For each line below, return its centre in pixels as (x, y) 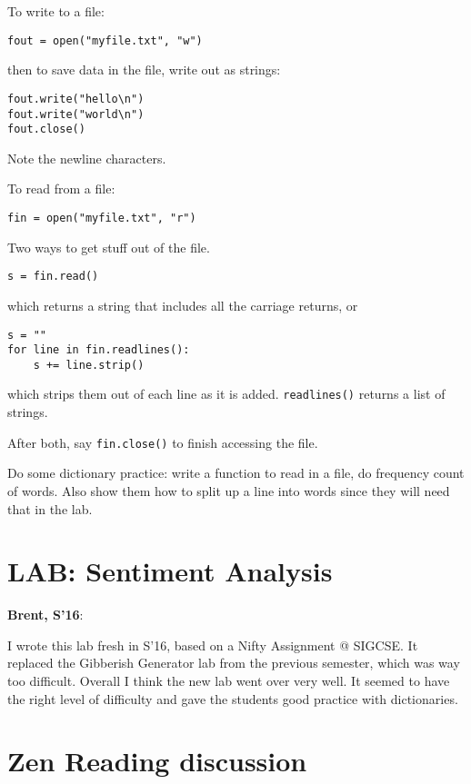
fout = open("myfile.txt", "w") (105, 40)
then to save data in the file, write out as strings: (144, 69)
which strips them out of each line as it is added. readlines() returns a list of (226, 394)
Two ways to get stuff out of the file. (109, 247)
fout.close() (46, 129)
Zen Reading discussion (157, 761)
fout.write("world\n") (76, 114)
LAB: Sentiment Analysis (170, 571)
